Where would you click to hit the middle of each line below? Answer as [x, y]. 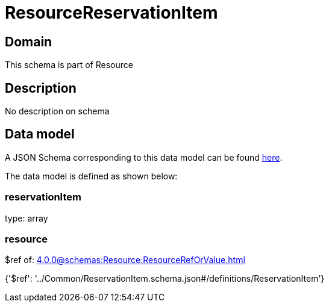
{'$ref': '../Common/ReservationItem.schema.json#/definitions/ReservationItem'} [165, 279]
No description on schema [57, 111]
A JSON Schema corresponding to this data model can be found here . [144, 157]
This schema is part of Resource [69, 65]
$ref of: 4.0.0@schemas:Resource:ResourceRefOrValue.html [125, 260]
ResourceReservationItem [111, 13]
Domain [29, 42]
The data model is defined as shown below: [91, 176]
